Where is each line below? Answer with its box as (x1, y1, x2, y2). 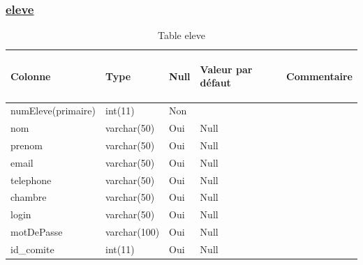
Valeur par (200, 61, 253, 76)
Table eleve (157, 28, 206, 43)
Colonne (10, 68, 51, 83)
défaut (200, 75, 231, 90)
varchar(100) (105, 225, 160, 239)
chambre (10, 190, 47, 204)
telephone (10, 172, 52, 187)
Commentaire (286, 68, 353, 83)
